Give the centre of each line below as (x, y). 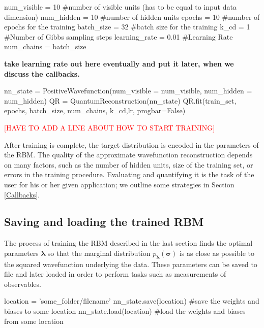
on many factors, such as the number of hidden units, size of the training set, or (129, 164)
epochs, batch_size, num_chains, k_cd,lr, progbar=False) (95, 110)
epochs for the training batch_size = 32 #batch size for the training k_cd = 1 (127, 27)
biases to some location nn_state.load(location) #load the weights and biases (125, 311)
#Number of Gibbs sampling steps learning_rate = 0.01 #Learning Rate (119, 36)
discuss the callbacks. (42, 73)
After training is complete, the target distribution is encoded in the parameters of (131, 144)
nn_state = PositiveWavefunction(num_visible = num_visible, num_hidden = (128, 91)
